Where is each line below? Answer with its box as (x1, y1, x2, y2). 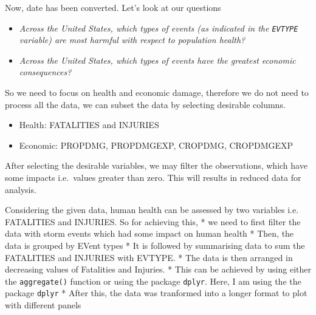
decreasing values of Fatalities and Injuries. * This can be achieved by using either (5, 263, 311, 276)
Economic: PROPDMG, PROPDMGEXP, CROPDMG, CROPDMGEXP (19, 138, 294, 151)
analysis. (5, 183, 36, 195)
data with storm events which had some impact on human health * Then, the (5, 227, 294, 240)
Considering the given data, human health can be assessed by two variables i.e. (5, 203, 299, 216)
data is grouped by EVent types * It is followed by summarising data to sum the (5, 239, 305, 251)
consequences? (19, 66, 72, 78)
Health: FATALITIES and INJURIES (19, 118, 159, 131)
